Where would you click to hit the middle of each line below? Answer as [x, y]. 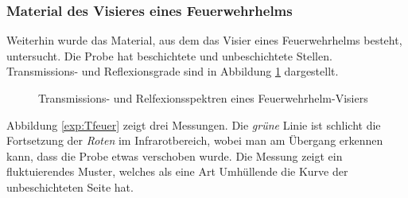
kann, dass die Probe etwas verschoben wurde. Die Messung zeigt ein [175, 155]
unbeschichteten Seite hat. [70, 186]
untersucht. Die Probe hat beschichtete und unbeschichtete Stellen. [169, 55]
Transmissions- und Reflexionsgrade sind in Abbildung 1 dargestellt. [173, 71]
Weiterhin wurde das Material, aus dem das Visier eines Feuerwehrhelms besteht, [204, 40]
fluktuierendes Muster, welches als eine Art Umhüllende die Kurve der [177, 171]
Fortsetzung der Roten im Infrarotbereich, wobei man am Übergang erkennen [195, 140]
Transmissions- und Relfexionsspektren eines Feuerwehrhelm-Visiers [203, 98]
